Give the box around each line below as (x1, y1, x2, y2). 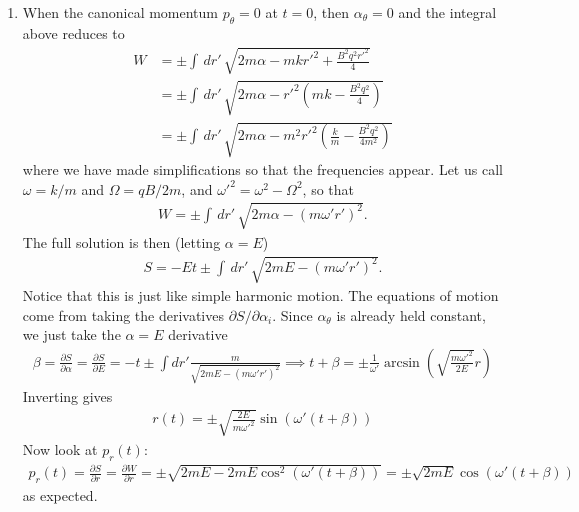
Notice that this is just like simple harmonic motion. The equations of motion (22, 285, 499, 306)
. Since (272, 304, 313, 325)
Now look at (22, 438, 98, 459)
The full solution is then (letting (22, 231, 221, 252)
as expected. (22, 484, 98, 505)
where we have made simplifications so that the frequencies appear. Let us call (22, 159, 503, 180)
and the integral (398, 2, 497, 22)
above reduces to (22, 22, 125, 43)
